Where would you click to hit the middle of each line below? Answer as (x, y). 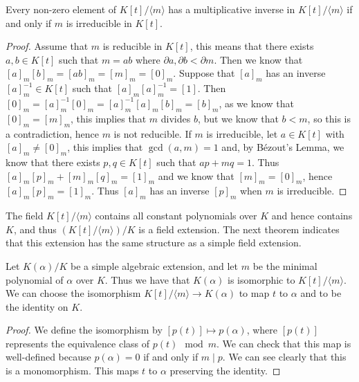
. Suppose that (204, 73)
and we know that (196, 175)
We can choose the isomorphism (73, 293)
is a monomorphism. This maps (72, 371)
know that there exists (53, 162)
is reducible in (132, 46)
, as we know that (256, 103)
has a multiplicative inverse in (232, 9)
